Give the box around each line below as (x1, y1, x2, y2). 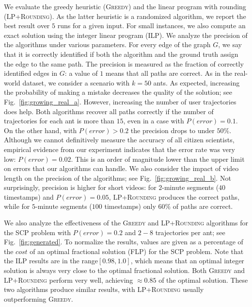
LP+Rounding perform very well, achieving (4, 274, 133, 285)
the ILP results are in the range (4, 256, 98, 266)
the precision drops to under (130, 125, 215, 135)
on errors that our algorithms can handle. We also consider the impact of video (4, 163, 239, 173)
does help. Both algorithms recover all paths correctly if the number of (4, 106, 214, 116)
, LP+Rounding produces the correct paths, (109, 191, 240, 202)
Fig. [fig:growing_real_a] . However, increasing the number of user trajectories (4, 96, 236, 106)
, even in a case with (123, 116, 184, 126)
